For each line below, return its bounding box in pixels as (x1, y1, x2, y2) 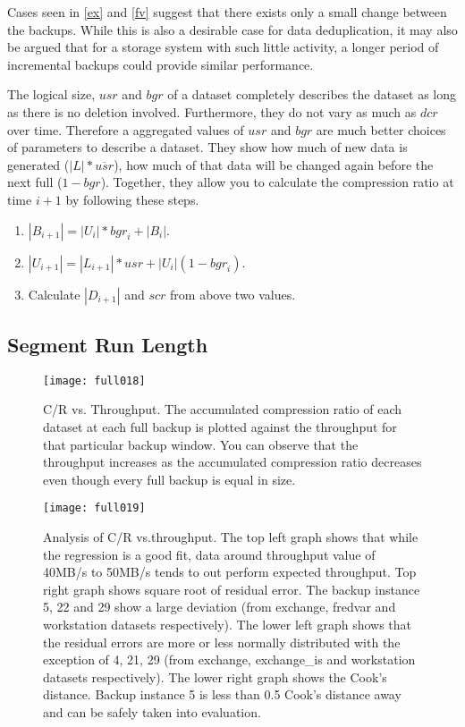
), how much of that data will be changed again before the (114, 155, 434, 173)
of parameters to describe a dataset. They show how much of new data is (7, 138, 408, 156)
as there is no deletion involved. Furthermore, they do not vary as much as (7, 102, 417, 121)
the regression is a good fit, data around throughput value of (43, 545, 376, 563)
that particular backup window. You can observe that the (43, 435, 359, 453)
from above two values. (170, 284, 296, 303)
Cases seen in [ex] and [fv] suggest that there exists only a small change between (7, 3, 447, 21)
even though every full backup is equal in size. (43, 469, 296, 488)
